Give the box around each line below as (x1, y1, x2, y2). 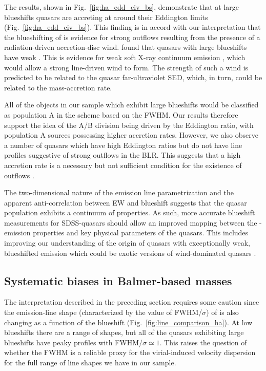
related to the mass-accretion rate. (4, 82, 112, 92)
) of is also (206, 307, 239, 318)
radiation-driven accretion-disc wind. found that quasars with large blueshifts (4, 42, 247, 52)
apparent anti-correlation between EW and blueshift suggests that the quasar (4, 197, 247, 208)
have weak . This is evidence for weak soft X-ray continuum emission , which (4, 51, 245, 62)
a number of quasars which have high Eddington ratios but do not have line (4, 139, 242, 150)
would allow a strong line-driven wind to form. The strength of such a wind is (4, 62, 249, 72)
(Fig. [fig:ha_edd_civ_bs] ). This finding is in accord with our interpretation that (4, 22, 261, 32)
